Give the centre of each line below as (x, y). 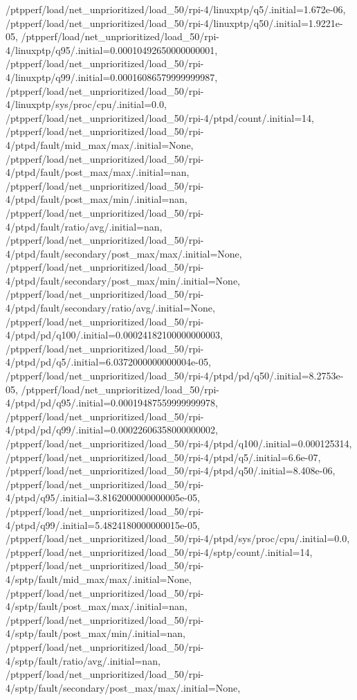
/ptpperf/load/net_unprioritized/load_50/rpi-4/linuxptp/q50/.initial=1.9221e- (174, 23)
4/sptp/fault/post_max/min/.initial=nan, (96, 633)
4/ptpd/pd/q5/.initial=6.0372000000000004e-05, (108, 362)
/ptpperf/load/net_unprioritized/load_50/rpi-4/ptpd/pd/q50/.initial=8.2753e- (175, 376)
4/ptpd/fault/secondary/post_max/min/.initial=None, (123, 280)
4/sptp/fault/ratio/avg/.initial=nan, (83, 660)
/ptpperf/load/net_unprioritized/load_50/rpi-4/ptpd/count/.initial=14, (160, 117)
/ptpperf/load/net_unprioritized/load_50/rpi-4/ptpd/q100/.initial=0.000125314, (179, 443)
